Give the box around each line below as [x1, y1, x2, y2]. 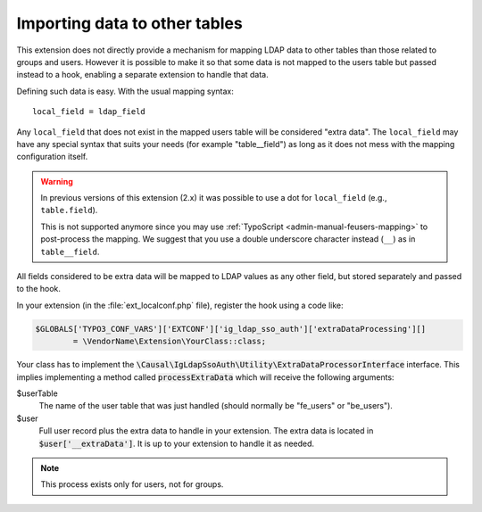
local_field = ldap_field [32, 107, 146, 117]
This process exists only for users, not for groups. [40, 479, 224, 490]
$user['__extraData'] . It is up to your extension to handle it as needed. [38, 438, 315, 449]
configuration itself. [16, 152, 88, 162]
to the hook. [16, 284, 62, 294]
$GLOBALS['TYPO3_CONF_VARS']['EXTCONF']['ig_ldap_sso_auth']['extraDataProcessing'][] [35, 324, 427, 334]
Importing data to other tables [16, 13, 243, 33]
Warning [40, 176, 73, 186]
